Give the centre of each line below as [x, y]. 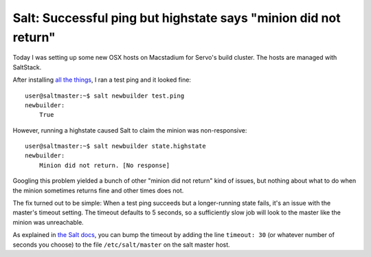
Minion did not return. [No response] [104, 165]
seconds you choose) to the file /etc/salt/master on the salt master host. [121, 245]
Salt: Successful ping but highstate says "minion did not [177, 18]
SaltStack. [27, 67]
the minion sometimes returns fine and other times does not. [98, 190]
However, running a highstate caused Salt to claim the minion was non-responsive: [130, 130]
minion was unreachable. [48, 222]
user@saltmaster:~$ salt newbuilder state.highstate [115, 146]
